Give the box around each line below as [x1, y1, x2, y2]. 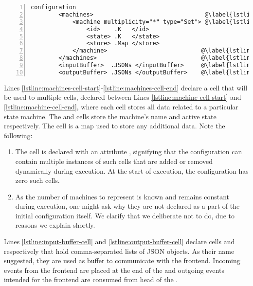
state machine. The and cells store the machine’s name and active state [4, 111, 217, 121]
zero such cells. [15, 175, 60, 185]
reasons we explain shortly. [15, 220, 95, 230]
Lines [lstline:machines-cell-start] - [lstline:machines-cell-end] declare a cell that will [4, 82, 248, 92]
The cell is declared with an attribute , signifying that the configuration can [15, 146, 242, 157]
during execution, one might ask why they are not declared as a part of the [15, 201, 240, 211]
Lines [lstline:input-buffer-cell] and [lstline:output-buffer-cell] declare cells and [4, 236, 235, 247]
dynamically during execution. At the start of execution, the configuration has [15, 165, 249, 176]
